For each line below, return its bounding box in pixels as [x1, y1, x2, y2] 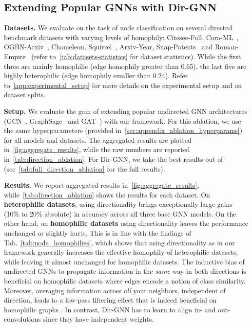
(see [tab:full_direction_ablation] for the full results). [4, 163, 165, 174]
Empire [4, 51, 26, 61]
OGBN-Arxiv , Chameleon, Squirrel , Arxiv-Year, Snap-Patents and [4, 42, 213, 52]
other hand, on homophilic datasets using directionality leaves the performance [4, 218, 249, 228]
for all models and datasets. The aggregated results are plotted [4, 134, 192, 145]
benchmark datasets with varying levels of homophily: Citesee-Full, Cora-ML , [4, 32, 239, 42]
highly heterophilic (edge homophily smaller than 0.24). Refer [4, 70, 188, 81]
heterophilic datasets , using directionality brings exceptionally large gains [4, 199, 233, 209]
